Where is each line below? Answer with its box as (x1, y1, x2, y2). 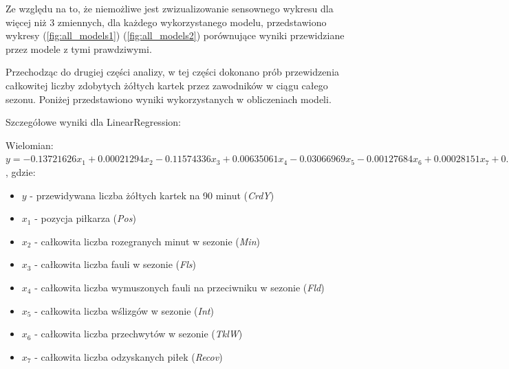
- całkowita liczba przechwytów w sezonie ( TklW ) (34, 326, 243, 341)
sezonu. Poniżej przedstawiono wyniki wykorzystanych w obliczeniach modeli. (6, 91, 332, 106)
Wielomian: (6, 137, 54, 152)
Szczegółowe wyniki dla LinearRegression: (6, 115, 181, 129)
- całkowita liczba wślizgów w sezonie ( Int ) (34, 303, 214, 317)
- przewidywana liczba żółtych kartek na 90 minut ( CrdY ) (30, 188, 274, 202)
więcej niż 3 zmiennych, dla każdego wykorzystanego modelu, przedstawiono (6, 14, 327, 29)
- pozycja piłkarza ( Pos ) (34, 211, 136, 225)
